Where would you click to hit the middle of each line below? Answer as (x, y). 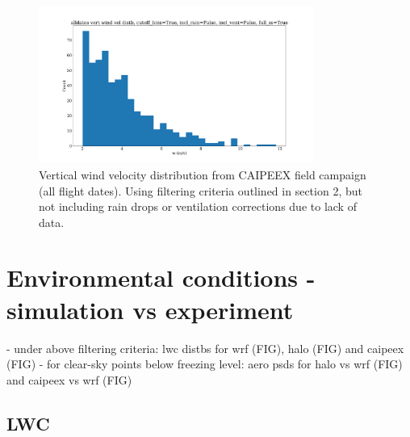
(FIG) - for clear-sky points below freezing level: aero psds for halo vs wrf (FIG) (205, 364)
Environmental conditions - (161, 277)
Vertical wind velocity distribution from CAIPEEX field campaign (203, 174)
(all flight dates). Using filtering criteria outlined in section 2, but (201, 190)
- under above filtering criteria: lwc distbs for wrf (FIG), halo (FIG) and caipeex (205, 348)
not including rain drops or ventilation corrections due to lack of (198, 206)
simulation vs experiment (150, 309)
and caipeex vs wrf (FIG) (69, 379)
